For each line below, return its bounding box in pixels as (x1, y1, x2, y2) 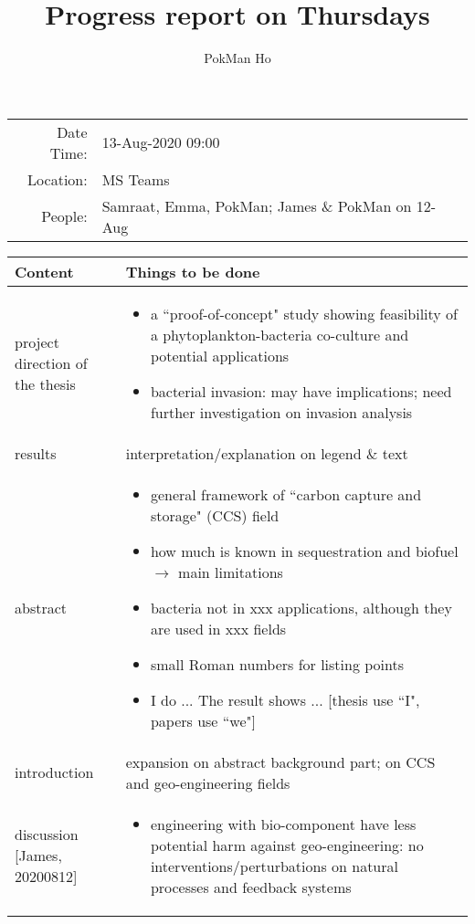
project (15, 331, 59, 352)
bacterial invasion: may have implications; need (150, 380, 452, 402)
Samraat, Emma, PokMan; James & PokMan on (101, 194, 412, 216)
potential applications (150, 344, 290, 366)
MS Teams (101, 168, 170, 190)
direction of (15, 352, 88, 373)
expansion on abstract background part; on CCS (125, 751, 436, 772)
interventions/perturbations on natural (150, 855, 398, 877)
